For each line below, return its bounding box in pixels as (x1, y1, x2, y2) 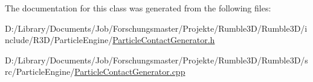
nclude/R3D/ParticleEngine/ (5, 34, 113, 46)
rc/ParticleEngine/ (5, 65, 75, 78)
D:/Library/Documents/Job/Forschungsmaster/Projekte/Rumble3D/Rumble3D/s (5, 53, 308, 66)
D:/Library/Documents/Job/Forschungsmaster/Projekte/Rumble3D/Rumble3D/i (5, 22, 308, 34)
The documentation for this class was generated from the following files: (5, 2, 271, 14)
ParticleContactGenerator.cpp (74, 65, 186, 78)
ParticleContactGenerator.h (112, 34, 215, 46)
